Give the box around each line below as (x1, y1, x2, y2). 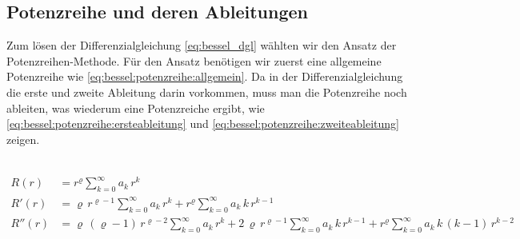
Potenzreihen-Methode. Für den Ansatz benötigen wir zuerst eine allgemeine (6, 52, 382, 69)
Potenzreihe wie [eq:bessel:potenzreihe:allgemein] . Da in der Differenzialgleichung (6, 68, 403, 85)
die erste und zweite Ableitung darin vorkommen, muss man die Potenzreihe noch (6, 83, 407, 100)
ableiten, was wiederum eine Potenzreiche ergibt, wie (6, 99, 265, 116)
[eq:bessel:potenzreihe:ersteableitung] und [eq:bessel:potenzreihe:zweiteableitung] (6, 115, 399, 132)
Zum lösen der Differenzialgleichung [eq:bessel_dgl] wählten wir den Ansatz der (6, 37, 397, 54)
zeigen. (6, 130, 40, 147)
